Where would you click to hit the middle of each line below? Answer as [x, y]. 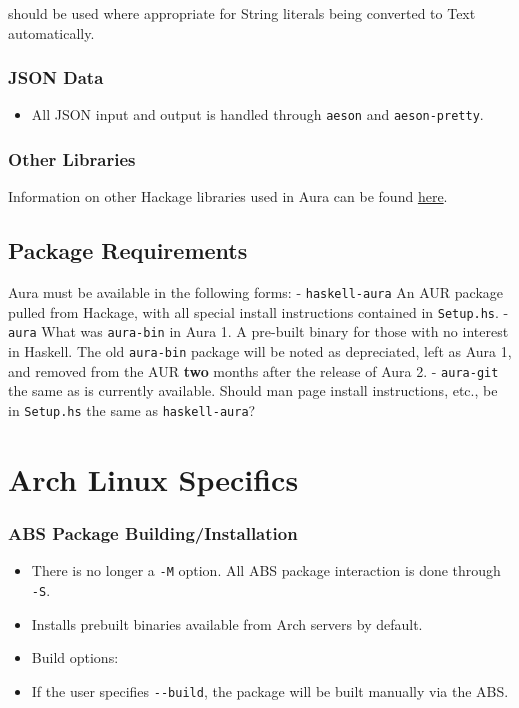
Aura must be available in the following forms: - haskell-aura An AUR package [256, 292]
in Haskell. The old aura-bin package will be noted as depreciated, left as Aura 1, [260, 351]
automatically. [51, 32]
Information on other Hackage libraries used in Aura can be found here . [228, 196]
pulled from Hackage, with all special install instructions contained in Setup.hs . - [258, 311]
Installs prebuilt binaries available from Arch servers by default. [227, 623]
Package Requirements [128, 250]
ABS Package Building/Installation [153, 532]
